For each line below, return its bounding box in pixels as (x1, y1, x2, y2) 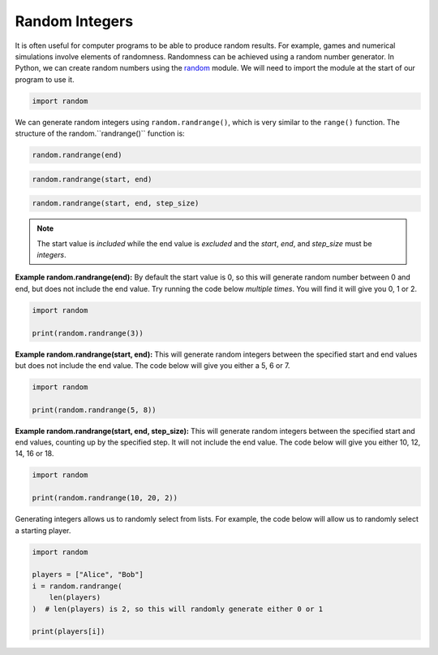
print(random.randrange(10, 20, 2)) (32, 493, 178, 503)
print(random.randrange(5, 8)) (32, 405, 157, 414)
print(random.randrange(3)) (32, 328, 144, 337)
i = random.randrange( (32, 581, 122, 591)
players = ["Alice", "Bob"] (32, 570, 144, 579)
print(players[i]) (32, 627, 105, 636)
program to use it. (15, 74, 75, 85)
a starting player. (15, 525, 71, 536)
